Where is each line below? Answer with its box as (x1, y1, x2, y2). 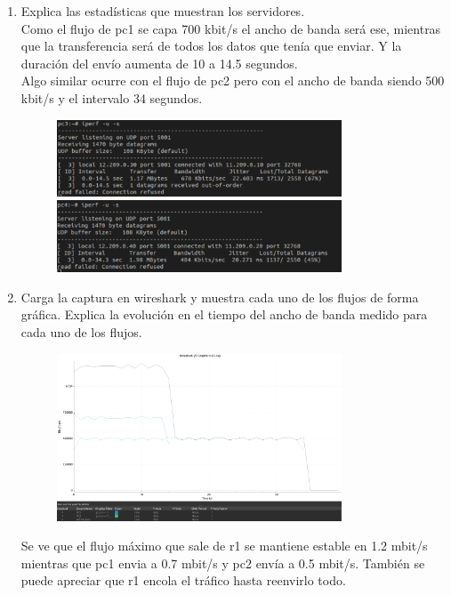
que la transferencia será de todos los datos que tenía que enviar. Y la (20, 36, 402, 55)
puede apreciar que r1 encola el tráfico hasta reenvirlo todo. (20, 571, 346, 590)
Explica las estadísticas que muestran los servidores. (20, 2, 305, 20)
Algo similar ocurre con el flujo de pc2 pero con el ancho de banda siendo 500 (20, 71, 445, 90)
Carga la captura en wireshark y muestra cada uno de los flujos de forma (20, 287, 419, 306)
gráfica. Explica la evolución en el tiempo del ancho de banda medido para (20, 305, 428, 324)
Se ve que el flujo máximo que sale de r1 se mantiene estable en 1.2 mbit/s (20, 536, 428, 555)
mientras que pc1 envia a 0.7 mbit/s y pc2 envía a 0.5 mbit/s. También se (20, 553, 425, 572)
